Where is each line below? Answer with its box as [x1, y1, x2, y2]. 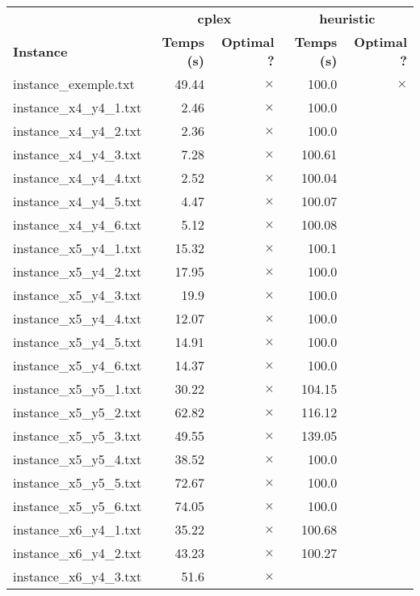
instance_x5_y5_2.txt [13, 403, 142, 421]
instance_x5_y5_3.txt [13, 426, 142, 445]
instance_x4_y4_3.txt [13, 145, 142, 163]
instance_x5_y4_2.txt [13, 262, 142, 281]
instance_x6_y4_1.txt [13, 520, 142, 539]
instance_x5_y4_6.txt [13, 356, 142, 374]
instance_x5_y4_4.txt [13, 309, 142, 328]
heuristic [319, 9, 376, 27]
